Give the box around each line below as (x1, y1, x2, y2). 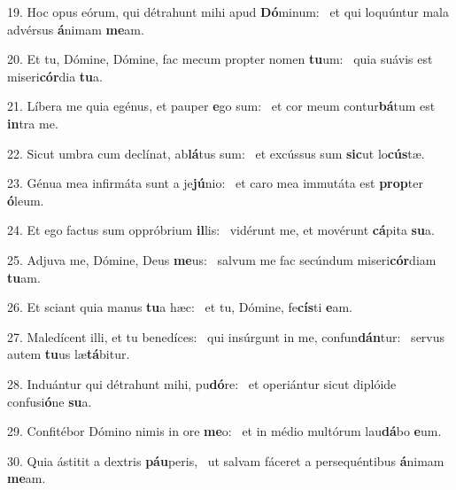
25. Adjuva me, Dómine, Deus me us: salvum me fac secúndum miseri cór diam (7, 250, 437, 268)
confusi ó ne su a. (7, 392, 92, 410)
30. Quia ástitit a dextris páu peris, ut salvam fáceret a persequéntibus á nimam (7, 451, 444, 470)
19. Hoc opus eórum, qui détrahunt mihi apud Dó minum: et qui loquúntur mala (7, 3, 450, 20)
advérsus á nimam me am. (7, 19, 144, 38)
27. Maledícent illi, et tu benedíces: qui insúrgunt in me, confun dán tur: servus (7, 327, 445, 346)
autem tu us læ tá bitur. (7, 345, 130, 363)
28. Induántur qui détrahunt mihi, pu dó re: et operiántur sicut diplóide (7, 374, 397, 393)
